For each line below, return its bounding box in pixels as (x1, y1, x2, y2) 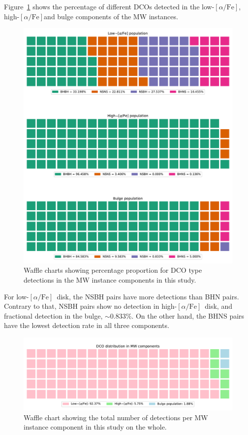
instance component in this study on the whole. (24, 422, 167, 432)
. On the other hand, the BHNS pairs (131, 310, 245, 321)
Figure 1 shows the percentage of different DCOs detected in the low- (4, 1, 215, 11)
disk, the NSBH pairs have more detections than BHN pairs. (57, 291, 239, 301)
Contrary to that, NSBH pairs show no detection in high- (4, 301, 177, 311)
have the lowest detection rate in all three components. (4, 320, 169, 330)
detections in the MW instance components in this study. (24, 275, 196, 285)
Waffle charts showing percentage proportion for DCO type (24, 265, 202, 275)
